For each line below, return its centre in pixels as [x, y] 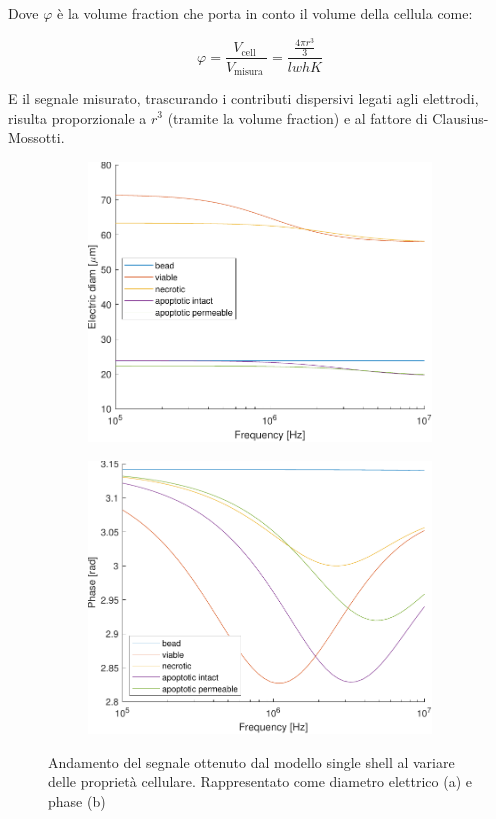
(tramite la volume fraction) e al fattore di [297, 117]
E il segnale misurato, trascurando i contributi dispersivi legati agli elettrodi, [243, 97]
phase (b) [77, 801]
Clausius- [460, 117]
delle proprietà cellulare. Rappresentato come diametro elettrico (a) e [260, 781]
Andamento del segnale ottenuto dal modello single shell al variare [251, 761]
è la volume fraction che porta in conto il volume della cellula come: [265, 13]
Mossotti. [36, 137]
